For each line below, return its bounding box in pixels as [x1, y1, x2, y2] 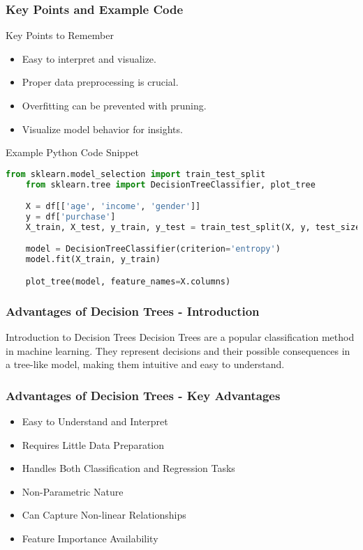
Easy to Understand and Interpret [22, 413, 168, 428]
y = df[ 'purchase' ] [25, 212, 116, 222]
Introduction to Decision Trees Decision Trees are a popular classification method [6, 329, 355, 344]
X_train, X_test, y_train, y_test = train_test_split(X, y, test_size [25, 222, 361, 232]
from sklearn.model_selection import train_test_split [6, 169, 266, 179]
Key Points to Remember [6, 28, 114, 43]
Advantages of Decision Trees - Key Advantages [6, 386, 281, 404]
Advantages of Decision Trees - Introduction [6, 302, 260, 319]
